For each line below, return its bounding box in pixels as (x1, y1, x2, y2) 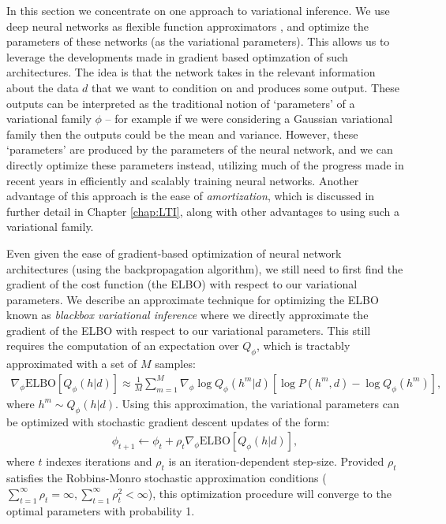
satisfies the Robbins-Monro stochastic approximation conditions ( (6, 470, 327, 486)
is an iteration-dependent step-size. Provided (168, 453, 384, 470)
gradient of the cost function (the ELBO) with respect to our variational (6, 276, 358, 292)
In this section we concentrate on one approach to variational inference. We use (6, 2, 390, 18)
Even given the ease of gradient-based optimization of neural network (6, 244, 342, 261)
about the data (6, 79, 79, 95)
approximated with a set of (6, 355, 137, 372)
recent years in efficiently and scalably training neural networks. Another (6, 172, 359, 188)
